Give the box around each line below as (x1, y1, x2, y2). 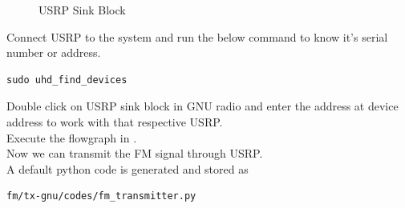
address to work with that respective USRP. (6, 113, 223, 130)
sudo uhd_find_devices (6, 74, 128, 86)
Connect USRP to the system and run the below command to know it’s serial (6, 28, 388, 45)
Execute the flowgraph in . (6, 129, 137, 146)
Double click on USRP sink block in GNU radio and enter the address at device (6, 98, 399, 114)
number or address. (6, 44, 101, 61)
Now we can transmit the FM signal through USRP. (6, 145, 263, 162)
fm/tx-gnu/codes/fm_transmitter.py (6, 190, 196, 202)
